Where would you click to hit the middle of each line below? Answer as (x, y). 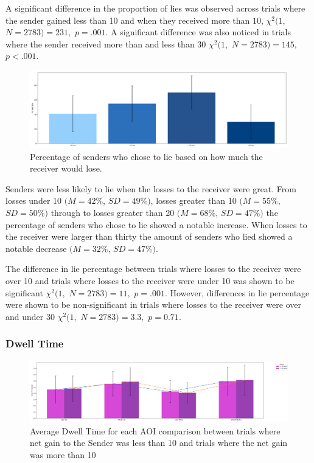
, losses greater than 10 (194, 200)
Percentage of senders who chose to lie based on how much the (146, 156)
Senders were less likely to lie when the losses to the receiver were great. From (151, 188)
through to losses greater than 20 (113, 213)
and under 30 (30, 316)
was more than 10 (63, 454)
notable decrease (36, 248)
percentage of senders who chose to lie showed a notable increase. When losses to (156, 224)
